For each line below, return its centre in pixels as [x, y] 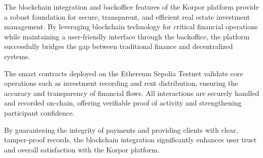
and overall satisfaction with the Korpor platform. [82, 149]
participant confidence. [39, 112]
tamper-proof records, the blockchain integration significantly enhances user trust [130, 140]
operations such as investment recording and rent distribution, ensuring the [121, 83]
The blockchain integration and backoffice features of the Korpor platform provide [131, 7]
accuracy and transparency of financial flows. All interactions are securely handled [132, 93]
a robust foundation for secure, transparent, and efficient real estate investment [127, 16]
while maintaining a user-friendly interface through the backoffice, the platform [127, 36]
